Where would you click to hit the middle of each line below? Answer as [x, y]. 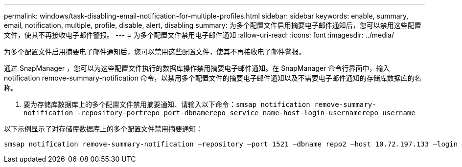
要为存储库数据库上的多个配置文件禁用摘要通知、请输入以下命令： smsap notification [167, 104]
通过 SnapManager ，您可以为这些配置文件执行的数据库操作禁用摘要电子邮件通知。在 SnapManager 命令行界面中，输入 [197, 68]
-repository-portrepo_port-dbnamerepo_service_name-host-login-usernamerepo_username [246, 113]
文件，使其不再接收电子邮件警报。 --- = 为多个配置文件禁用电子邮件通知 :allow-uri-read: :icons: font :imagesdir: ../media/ [199, 35]
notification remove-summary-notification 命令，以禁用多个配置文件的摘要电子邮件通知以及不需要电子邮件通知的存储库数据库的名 [213, 78]
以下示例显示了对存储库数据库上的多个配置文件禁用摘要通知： [103, 129]
